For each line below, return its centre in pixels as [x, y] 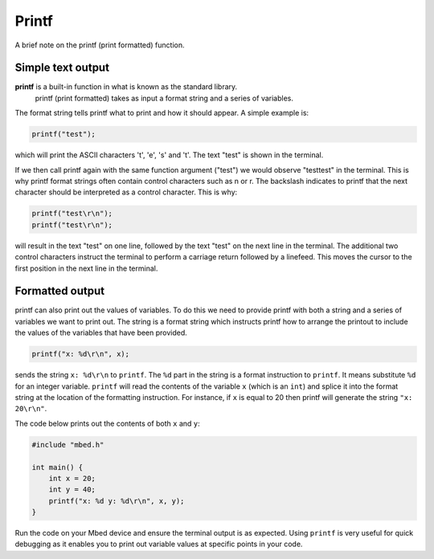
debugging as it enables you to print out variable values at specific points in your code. [159, 544]
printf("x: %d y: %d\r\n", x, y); [117, 501]
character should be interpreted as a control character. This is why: [126, 192]
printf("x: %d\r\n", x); [81, 354]
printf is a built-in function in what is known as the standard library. [126, 87]
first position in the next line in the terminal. [86, 268]
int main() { [57, 467]
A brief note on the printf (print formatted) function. [100, 45]
